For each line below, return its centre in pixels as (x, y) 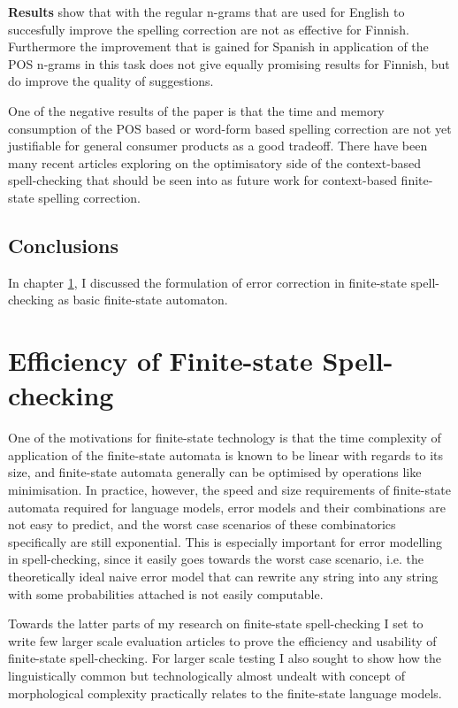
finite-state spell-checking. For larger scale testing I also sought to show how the (225, 658)
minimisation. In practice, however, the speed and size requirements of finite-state (230, 490)
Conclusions (64, 245)
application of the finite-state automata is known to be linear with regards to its (225, 454)
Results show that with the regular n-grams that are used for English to (206, 12)
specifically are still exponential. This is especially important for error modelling (225, 541)
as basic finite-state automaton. (143, 300)
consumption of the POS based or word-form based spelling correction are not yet (230, 128)
